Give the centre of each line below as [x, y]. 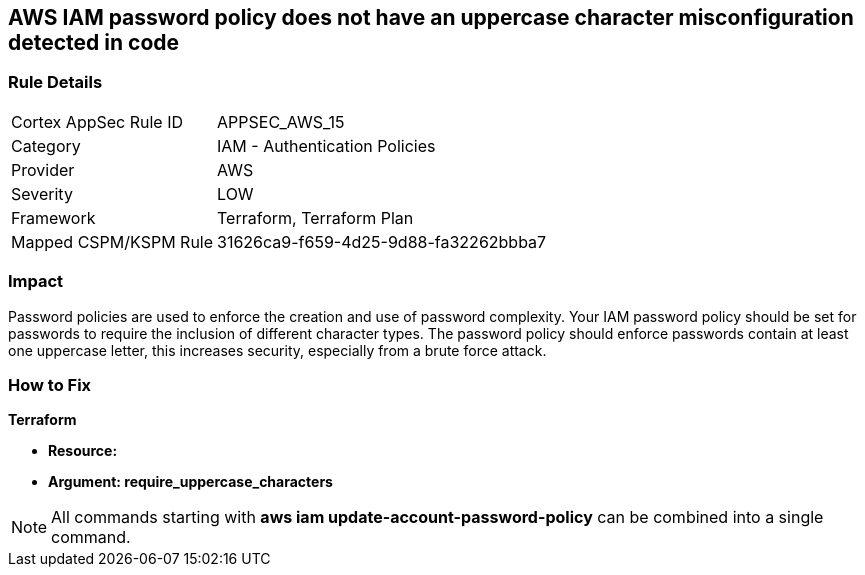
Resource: [83, 451]
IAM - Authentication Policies [326, 145]
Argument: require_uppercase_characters [190, 482]
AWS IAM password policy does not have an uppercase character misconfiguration [431, 17]
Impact [36, 281]
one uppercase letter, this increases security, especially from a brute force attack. [277, 350]
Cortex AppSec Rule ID [97, 121]
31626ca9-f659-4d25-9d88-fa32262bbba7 [382, 241]
